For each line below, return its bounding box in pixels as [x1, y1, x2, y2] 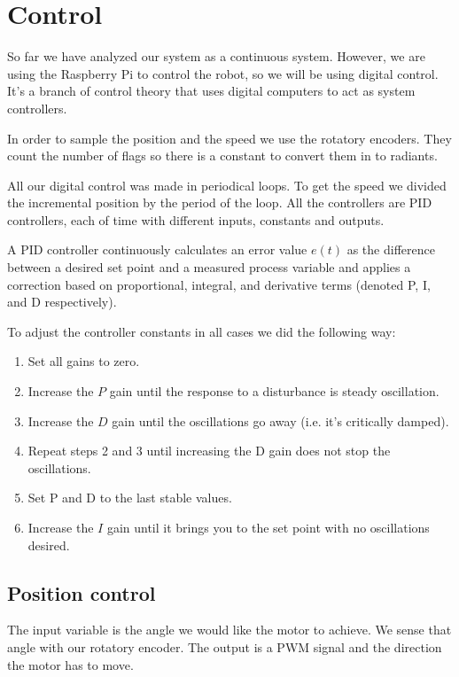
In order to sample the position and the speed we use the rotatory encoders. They [7, 128, 452, 147]
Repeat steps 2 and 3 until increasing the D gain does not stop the [27, 441, 391, 460]
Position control [7, 579, 156, 606]
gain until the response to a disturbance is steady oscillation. [109, 382, 440, 401]
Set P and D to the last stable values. [27, 488, 232, 507]
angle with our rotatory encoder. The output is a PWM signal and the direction [7, 637, 442, 656]
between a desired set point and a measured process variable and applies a [7, 258, 411, 276]
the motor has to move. [7, 655, 134, 673]
